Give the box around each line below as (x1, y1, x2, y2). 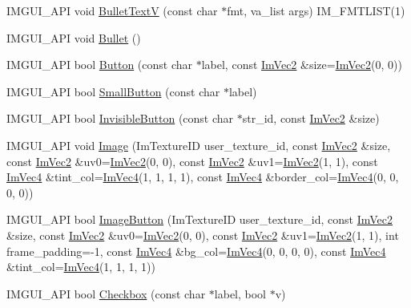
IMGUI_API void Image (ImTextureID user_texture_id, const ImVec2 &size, (6, 136, 391, 153)
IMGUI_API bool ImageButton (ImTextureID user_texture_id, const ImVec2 (6, 211, 393, 228)
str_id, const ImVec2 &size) (242, 110, 380, 127)
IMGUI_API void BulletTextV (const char (6, 2, 218, 18)
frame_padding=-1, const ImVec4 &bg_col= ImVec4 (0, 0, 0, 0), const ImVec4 (6, 242, 386, 259)
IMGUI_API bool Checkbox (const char (6, 285, 206, 302)
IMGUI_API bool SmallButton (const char (6, 83, 220, 99)
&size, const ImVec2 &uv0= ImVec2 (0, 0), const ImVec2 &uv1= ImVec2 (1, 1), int (6, 226, 399, 243)
